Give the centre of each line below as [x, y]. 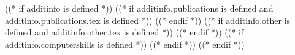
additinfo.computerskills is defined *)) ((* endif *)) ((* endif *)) [125, 44]
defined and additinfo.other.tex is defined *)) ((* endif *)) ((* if [125, 32]
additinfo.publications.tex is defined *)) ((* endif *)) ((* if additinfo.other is [148, 20]
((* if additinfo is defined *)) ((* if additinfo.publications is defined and [139, 8]
